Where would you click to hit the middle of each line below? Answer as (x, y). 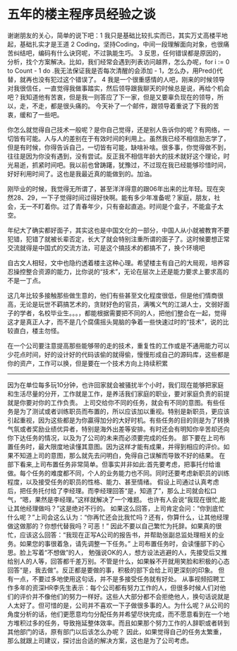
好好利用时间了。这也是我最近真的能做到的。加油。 (81, 174)
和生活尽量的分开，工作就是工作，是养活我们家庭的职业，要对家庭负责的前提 (119, 394)
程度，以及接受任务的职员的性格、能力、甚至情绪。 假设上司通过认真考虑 (113, 482)
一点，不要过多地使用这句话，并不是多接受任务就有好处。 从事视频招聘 (116, 578)
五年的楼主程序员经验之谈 (82, 14)
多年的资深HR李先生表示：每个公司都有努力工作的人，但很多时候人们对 (116, 588)
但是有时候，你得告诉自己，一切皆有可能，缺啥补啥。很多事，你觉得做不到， (119, 147)
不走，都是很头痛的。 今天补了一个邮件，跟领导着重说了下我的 (122, 106)
